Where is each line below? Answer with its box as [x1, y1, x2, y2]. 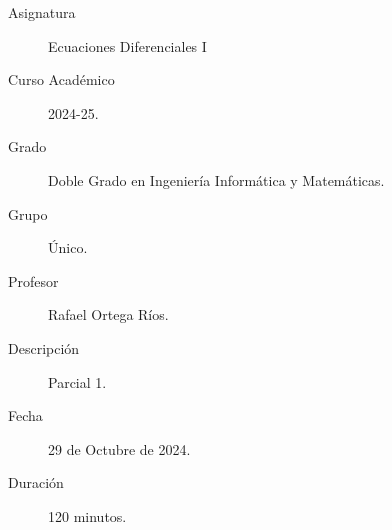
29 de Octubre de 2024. [48, 438, 191, 459]
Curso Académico [8, 69, 115, 90]
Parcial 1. [48, 371, 107, 392]
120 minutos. [48, 505, 127, 526]
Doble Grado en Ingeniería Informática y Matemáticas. [48, 169, 385, 190]
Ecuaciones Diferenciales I [48, 35, 207, 56]
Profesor [8, 270, 59, 291]
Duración [8, 472, 64, 493]
